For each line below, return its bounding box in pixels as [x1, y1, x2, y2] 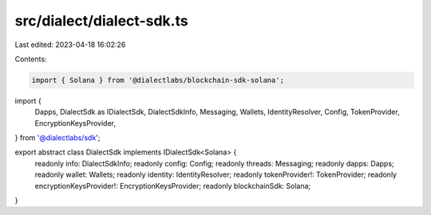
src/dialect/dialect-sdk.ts [14, 12, 188, 29]
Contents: [14, 54, 47, 64]
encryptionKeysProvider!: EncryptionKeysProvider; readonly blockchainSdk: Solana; [34, 181, 311, 190]
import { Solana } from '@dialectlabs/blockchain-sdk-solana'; [31, 76, 285, 84]
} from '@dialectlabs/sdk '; [14, 133, 101, 143]
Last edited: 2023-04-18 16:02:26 [14, 40, 126, 49]
